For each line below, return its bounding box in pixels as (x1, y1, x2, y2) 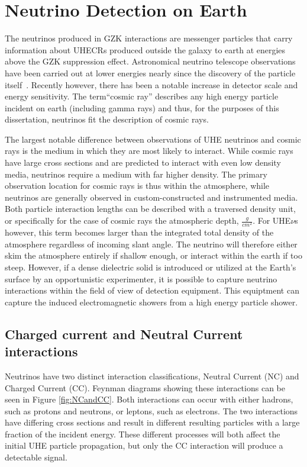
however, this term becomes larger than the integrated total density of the (5, 226, 274, 239)
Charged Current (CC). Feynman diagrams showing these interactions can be (5, 381, 285, 394)
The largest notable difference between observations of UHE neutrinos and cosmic (5, 133, 301, 145)
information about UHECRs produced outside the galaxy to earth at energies (5, 43, 286, 56)
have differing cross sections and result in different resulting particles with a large (5, 416, 300, 429)
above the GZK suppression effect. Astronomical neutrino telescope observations (5, 55, 296, 67)
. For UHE (253, 214, 291, 227)
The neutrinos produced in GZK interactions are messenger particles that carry (5, 32, 293, 44)
